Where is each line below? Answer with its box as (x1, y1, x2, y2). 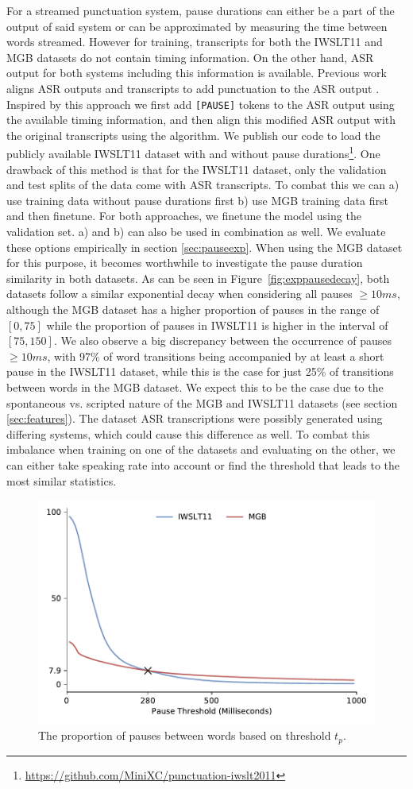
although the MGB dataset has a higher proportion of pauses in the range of (6, 301, 380, 317)
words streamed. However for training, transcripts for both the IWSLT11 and (6, 33, 383, 50)
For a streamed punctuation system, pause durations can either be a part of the (6, 2, 395, 18)
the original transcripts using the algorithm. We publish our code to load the (6, 126, 380, 143)
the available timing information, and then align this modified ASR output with (6, 111, 396, 128)
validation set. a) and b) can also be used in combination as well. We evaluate (6, 223, 386, 240)
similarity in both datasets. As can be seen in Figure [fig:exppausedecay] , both (6, 269, 390, 286)
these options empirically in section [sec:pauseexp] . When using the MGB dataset (6, 238, 403, 255)
